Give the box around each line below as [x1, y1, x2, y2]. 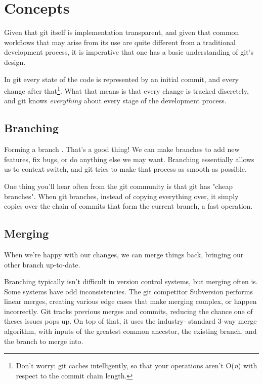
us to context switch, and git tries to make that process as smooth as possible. [4, 164, 247, 174]
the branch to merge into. [4, 335, 83, 346]
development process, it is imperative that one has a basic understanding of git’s [4, 47, 253, 57]
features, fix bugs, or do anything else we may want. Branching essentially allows [4, 153, 254, 164]
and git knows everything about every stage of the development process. [4, 95, 227, 106]
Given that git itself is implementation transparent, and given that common [4, 27, 239, 37]
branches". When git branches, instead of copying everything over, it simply [4, 190, 239, 201]
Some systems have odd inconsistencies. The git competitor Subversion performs [4, 286, 253, 296]
